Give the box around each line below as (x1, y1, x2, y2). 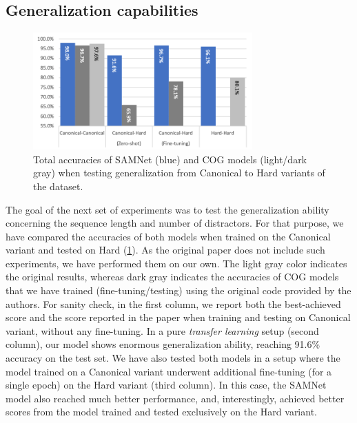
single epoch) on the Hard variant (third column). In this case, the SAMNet (6, 378, 327, 392)
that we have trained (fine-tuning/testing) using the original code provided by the (6, 283, 351, 298)
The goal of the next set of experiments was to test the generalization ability (6, 202, 329, 216)
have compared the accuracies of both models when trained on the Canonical (6, 229, 331, 243)
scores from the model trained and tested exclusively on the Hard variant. (6, 404, 317, 419)
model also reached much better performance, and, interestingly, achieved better (6, 391, 345, 405)
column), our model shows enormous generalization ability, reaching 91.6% (6, 337, 320, 351)
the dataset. (33, 178, 83, 193)
